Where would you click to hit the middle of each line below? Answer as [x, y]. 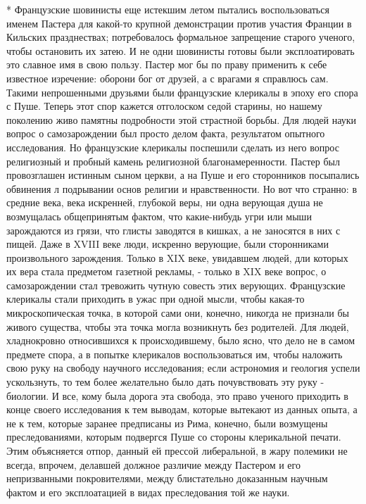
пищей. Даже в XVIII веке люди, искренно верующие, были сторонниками [168, 244]
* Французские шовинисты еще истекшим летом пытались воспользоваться [168, 9]
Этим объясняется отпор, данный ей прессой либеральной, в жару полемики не [177, 451]
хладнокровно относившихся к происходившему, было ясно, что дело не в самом [181, 340]
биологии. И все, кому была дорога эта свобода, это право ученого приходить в [177, 395]
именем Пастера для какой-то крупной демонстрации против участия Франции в [179, 23]
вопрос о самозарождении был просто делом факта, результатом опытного [166, 133]
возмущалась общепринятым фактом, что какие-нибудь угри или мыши [159, 216]
